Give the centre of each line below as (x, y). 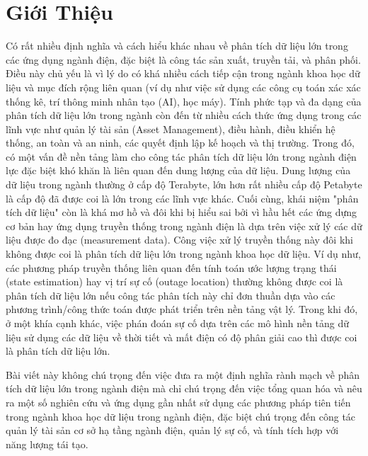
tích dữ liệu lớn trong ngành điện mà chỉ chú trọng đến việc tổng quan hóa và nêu (184, 388)
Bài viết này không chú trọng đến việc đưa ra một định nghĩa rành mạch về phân (183, 374)
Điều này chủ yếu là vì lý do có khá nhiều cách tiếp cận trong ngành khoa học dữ (183, 73)
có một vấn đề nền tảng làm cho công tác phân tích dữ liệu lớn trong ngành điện (181, 156)
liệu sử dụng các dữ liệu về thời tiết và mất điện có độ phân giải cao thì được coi (182, 337)
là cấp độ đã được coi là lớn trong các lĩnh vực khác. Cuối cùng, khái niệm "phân (182, 198)
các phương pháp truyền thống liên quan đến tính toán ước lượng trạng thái (171, 267)
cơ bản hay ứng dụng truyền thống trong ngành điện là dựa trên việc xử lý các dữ (184, 226)
